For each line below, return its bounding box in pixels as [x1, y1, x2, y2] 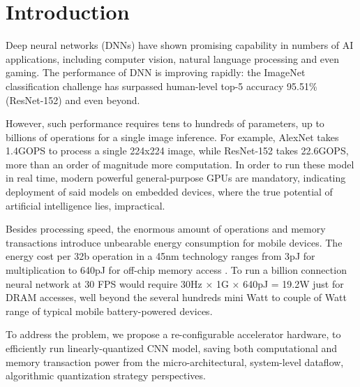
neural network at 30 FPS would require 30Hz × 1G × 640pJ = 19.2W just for [6, 276, 344, 291]
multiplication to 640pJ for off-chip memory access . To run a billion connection [6, 263, 347, 277]
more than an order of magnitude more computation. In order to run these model [6, 156, 354, 171]
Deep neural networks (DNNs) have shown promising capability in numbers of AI [6, 38, 354, 52]
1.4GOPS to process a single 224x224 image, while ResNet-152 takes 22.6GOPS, [6, 143, 349, 158]
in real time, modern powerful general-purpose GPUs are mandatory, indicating [6, 170, 346, 185]
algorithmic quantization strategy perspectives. [6, 368, 206, 383]
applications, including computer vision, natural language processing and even [6, 51, 340, 66]
